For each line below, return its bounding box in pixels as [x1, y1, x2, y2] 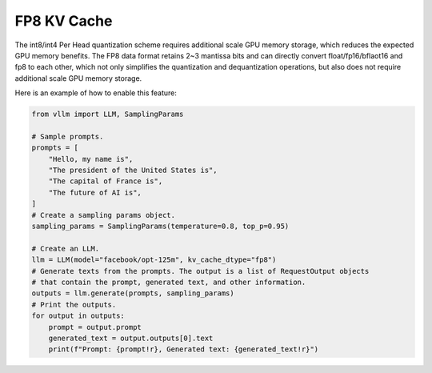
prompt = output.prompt [48, 323, 142, 331]
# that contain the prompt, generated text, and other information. [31, 277, 306, 287]
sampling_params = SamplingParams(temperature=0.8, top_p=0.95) [31, 222, 290, 231]
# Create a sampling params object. [31, 211, 176, 219]
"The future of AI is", [48, 188, 142, 197]
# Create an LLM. [31, 244, 100, 253]
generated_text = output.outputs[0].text [48, 333, 214, 343]
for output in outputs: [31, 311, 126, 320]
